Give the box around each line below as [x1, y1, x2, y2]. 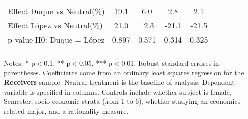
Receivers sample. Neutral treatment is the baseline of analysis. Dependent [4, 77, 235, 87]
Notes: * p [4, 58, 35, 68]
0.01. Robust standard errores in [121, 58, 219, 68]
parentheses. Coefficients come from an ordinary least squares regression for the [4, 67, 244, 77]
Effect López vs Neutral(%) [8, 20, 103, 31]
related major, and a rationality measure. [4, 105, 129, 116]
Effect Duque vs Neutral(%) [8, 5, 105, 17]
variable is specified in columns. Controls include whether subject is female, [4, 86, 232, 96]
